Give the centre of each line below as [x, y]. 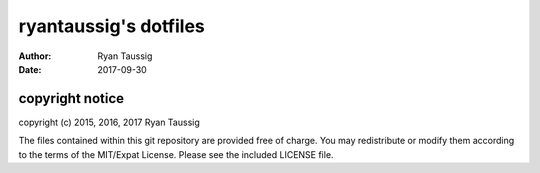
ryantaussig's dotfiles [111, 26]
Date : [30, 69]
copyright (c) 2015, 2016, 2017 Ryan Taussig [109, 122]
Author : [35, 56]
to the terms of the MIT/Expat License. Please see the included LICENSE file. [176, 154]
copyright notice [71, 98]
